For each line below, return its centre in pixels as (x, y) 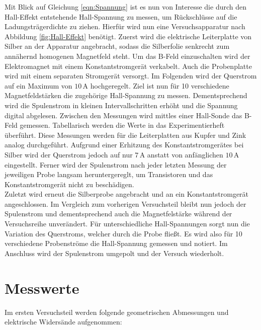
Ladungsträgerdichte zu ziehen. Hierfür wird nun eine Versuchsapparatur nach (125, 26)
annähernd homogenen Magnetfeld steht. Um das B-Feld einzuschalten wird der (127, 56)
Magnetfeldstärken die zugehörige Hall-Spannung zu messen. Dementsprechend (126, 95)
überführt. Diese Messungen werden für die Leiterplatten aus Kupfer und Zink (125, 135)
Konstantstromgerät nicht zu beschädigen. (69, 184)
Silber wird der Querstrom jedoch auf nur (69, 154)
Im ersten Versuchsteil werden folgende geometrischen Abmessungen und (117, 312)
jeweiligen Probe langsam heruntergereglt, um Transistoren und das (109, 174)
